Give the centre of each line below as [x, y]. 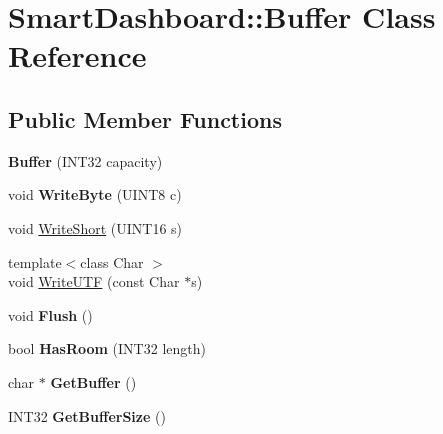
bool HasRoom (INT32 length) [107, 348]
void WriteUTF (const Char [94, 281]
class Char [112, 261]
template [35, 261]
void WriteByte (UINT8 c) [95, 194]
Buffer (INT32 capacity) [85, 160]
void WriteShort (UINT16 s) [95, 227]
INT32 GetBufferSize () [87, 415]
